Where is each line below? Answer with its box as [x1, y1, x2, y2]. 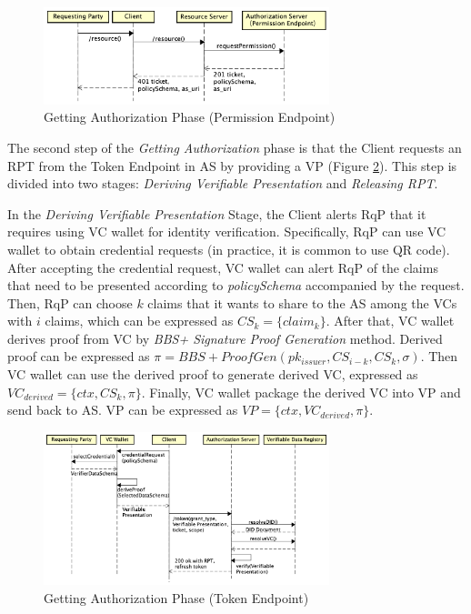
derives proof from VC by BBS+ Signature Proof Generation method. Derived [7, 328, 443, 347]
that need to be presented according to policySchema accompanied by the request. [7, 276, 465, 295]
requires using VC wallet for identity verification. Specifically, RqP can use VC [7, 222, 446, 241]
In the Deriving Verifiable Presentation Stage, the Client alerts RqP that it [7, 204, 426, 223]
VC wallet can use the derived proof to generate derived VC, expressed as [7, 365, 418, 384]
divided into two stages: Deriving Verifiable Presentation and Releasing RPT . [7, 174, 438, 193]
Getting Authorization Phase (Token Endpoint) [44, 588, 309, 607]
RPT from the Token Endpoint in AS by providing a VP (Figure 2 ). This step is [7, 156, 457, 175]
